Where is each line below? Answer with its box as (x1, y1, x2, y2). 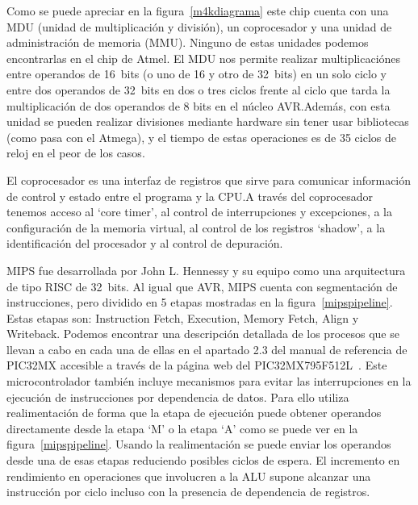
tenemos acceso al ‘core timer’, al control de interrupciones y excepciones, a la (6, 203, 392, 220)
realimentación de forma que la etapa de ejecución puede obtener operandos (6, 404, 382, 421)
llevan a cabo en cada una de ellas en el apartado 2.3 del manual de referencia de (6, 340, 408, 357)
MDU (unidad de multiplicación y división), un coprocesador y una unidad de (6, 18, 392, 35)
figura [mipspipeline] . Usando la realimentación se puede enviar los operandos (6, 436, 391, 453)
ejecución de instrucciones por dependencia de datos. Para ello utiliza (6, 388, 349, 405)
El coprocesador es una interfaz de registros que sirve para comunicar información (6, 171, 412, 188)
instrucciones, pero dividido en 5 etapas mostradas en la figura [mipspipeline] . (6, 294, 393, 311)
